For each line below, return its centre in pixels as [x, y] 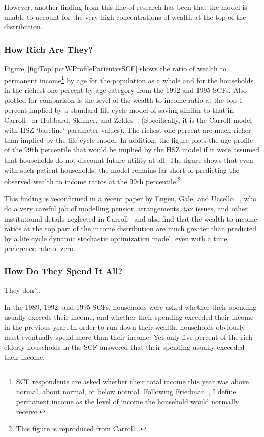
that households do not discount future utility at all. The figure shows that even [129, 160]
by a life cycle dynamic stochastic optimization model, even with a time [116, 238]
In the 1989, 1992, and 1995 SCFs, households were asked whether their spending [130, 307]
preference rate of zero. [40, 248]
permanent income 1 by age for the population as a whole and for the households [129, 79]
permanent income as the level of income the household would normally [127, 401]
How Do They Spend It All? [63, 271]
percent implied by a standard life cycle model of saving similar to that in [119, 110]
